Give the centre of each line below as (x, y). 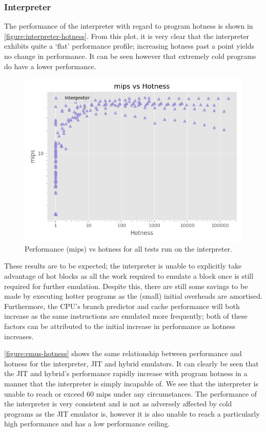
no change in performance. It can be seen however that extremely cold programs (130, 56)
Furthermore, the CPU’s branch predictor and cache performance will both (122, 306)
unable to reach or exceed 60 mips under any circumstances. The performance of (131, 393)
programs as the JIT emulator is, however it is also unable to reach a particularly (132, 413)
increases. (19, 336)
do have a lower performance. (50, 66)
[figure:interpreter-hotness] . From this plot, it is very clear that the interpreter (127, 36)
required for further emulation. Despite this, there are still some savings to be (126, 286)
